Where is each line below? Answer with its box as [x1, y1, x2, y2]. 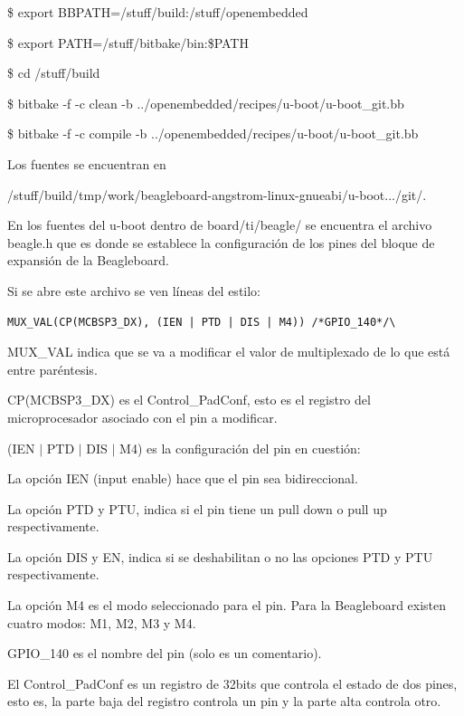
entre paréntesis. [7, 359, 98, 378]
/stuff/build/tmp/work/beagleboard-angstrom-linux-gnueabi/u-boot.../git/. [7, 185, 427, 204]
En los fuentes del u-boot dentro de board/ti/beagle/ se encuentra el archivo [7, 215, 432, 234]
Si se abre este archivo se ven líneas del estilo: [7, 281, 261, 300]
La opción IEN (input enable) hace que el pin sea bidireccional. [7, 469, 358, 488]
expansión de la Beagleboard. [7, 251, 169, 270]
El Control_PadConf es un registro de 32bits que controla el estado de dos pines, [7, 673, 458, 692]
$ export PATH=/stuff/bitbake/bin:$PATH [7, 33, 249, 52]
